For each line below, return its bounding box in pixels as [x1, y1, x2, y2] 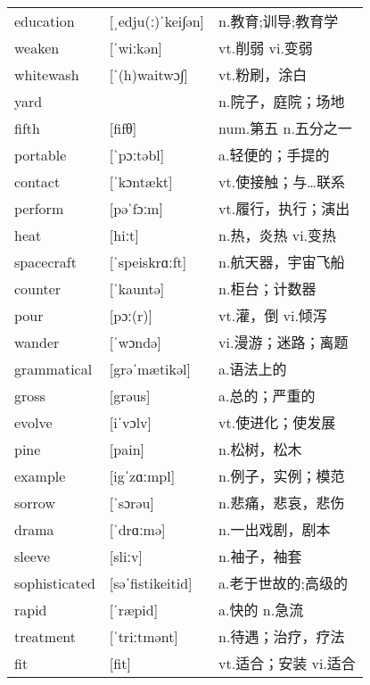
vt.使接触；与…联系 [218, 171, 345, 193]
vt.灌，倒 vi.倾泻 [218, 305, 327, 326]
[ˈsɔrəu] [109, 491, 154, 513]
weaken [14, 37, 60, 58]
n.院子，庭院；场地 [218, 91, 345, 112]
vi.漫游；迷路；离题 [218, 332, 349, 353]
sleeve [14, 545, 51, 566]
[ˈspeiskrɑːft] [109, 251, 187, 272]
